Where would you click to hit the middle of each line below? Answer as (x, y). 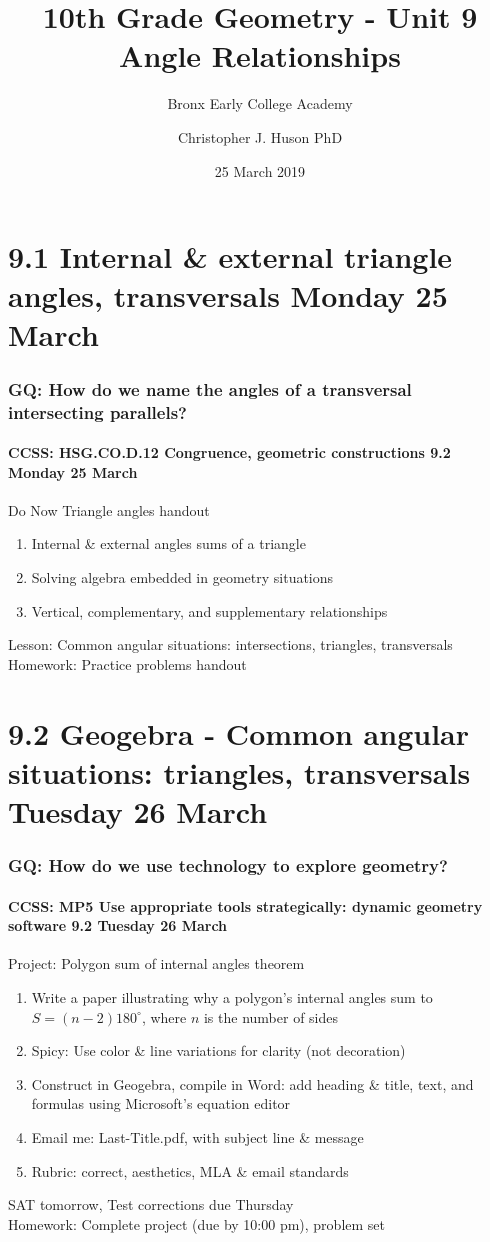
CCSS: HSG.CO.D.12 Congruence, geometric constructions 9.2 (229, 452)
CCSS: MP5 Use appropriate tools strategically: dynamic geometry (245, 905)
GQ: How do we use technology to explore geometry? (228, 865)
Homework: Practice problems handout (127, 663)
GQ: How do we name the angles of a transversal (210, 388)
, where (164, 1016)
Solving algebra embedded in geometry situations (182, 577)
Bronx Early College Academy (260, 103)
